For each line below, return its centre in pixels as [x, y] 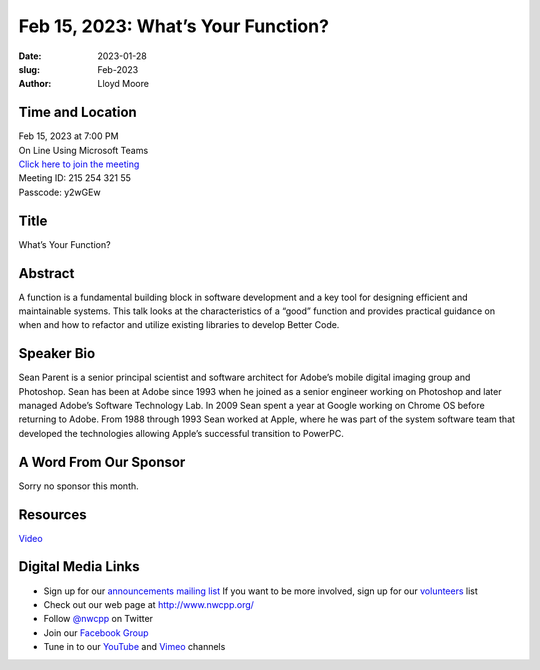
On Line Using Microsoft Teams [83, 150]
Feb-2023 [118, 69]
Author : [35, 84]
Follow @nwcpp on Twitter [98, 619]
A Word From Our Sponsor [102, 461]
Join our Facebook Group [96, 632]
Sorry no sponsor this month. [78, 486]
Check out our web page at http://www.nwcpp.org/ [149, 604]
